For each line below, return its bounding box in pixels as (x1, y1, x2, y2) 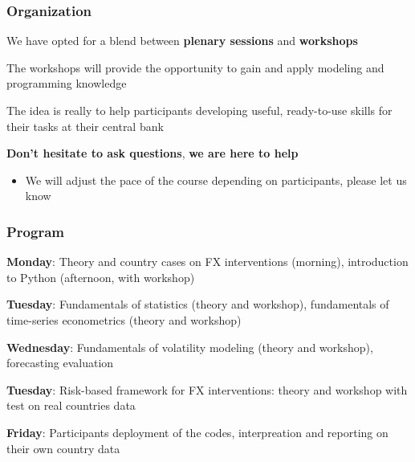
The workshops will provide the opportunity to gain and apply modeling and (6, 59, 384, 76)
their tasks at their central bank (6, 117, 164, 134)
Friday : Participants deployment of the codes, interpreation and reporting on (6, 423, 389, 440)
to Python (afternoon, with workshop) (6, 268, 195, 285)
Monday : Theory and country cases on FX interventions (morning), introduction (6, 253, 409, 270)
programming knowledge (6, 75, 127, 92)
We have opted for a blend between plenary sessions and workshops (6, 32, 358, 49)
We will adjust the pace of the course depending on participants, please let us (25, 171, 407, 188)
